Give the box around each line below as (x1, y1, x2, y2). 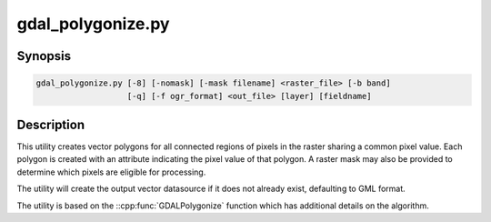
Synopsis (16, 48, 72, 64)
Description (16, 116, 85, 132)
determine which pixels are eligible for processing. (16, 166, 206, 177)
